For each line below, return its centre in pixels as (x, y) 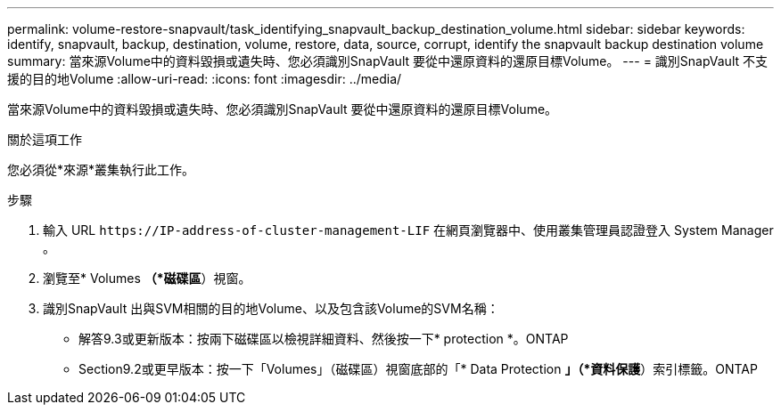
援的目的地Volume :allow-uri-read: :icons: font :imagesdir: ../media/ (205, 79)
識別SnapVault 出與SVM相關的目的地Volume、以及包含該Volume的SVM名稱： (271, 308)
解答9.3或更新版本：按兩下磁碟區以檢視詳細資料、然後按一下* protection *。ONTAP (324, 339)
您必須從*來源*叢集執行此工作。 (101, 170)
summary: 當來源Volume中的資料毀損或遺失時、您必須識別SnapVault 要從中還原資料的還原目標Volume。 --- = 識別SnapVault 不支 (388, 61)
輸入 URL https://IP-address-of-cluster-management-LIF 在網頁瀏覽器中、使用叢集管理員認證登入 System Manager (408, 230)
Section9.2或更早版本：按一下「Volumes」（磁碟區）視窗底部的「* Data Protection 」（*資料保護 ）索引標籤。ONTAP (418, 369)
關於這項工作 (45, 139)
